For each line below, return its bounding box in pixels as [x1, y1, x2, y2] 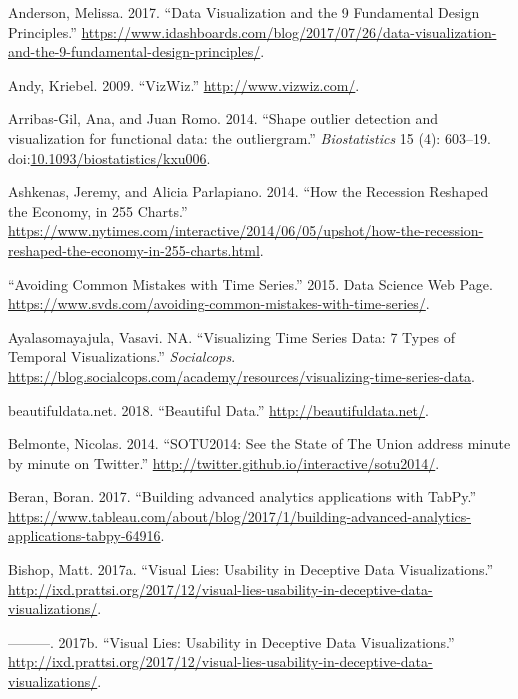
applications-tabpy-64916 [8, 525, 161, 546]
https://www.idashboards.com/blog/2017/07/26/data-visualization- [81, 21, 497, 42]
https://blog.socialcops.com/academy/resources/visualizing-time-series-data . [8, 365, 475, 386]
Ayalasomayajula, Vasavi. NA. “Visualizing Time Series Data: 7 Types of [8, 326, 456, 347]
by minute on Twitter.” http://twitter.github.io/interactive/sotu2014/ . [8, 452, 440, 473]
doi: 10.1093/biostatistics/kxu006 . [8, 147, 211, 168]
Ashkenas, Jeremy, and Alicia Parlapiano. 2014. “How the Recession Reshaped [8, 181, 489, 202]
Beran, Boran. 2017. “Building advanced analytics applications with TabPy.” [8, 486, 477, 507]
